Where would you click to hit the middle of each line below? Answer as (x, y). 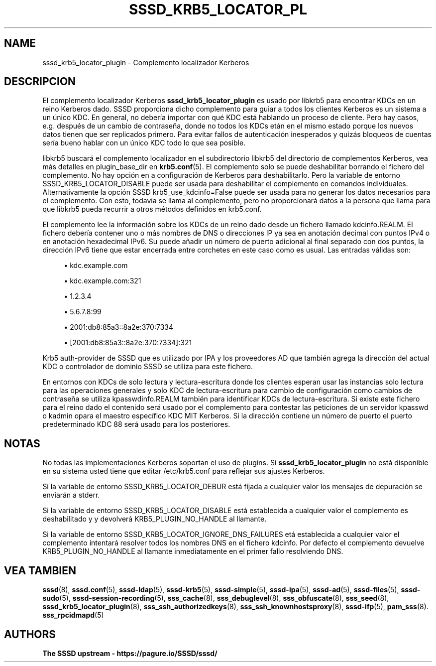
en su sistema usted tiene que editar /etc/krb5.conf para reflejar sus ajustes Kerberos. (184, 471)
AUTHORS (30, 634)
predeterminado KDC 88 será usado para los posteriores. (136, 424)
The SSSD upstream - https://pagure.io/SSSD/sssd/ (130, 653)
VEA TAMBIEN (40, 570)
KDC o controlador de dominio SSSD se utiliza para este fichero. (148, 367)
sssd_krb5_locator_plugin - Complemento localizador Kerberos (146, 62)
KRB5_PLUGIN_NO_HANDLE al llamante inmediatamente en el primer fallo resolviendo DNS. (193, 551)
